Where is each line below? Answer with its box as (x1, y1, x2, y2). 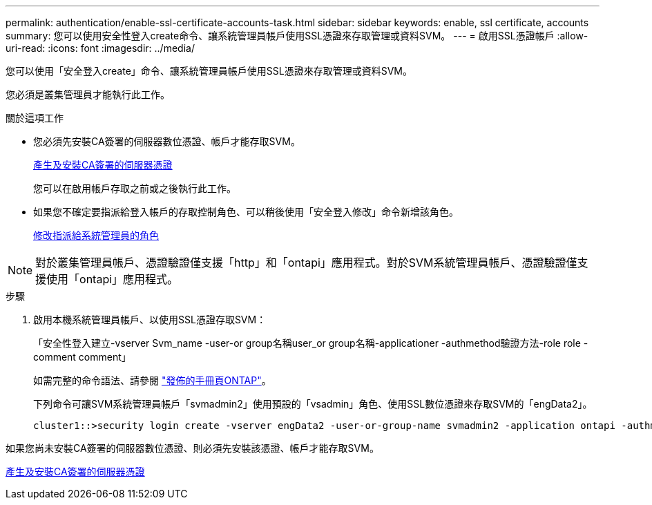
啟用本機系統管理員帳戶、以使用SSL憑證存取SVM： (33, 314, 267, 325)
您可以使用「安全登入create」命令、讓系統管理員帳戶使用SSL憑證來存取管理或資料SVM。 (6, 65, 412, 77)
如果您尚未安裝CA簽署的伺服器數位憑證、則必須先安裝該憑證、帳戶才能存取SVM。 (6, 442, 379, 454)
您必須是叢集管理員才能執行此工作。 (6, 88, 170, 100)
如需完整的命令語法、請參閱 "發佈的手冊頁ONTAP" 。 (33, 374, 271, 386)
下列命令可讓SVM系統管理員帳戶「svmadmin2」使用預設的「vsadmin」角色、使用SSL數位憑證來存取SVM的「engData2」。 (33, 398, 593, 410)
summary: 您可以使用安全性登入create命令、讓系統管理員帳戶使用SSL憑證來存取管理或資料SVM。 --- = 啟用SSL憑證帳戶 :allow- (6, 30, 588, 41)
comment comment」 (33, 351, 131, 363)
